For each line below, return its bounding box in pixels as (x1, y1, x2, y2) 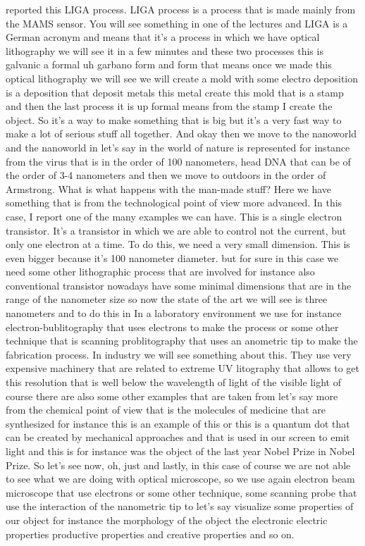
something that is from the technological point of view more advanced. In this (6, 195, 342, 210)
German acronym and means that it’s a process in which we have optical (6, 30, 320, 44)
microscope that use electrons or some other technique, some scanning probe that (6, 485, 357, 500)
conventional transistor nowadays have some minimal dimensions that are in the (6, 278, 352, 292)
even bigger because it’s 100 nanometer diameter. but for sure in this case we (6, 250, 339, 265)
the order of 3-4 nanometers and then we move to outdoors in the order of (6, 168, 326, 182)
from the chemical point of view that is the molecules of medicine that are (6, 402, 326, 417)
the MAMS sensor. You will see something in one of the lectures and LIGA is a (6, 15, 348, 30)
